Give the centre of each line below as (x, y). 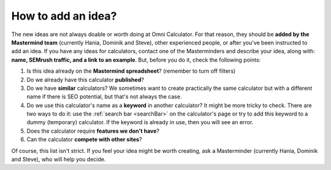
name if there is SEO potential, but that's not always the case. (104, 97)
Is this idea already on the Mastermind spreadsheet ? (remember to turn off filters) (131, 71)
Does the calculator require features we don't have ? (93, 131)
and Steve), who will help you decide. (59, 160)
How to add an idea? (64, 16)
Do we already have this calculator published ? (85, 79)
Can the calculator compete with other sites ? (84, 139)
